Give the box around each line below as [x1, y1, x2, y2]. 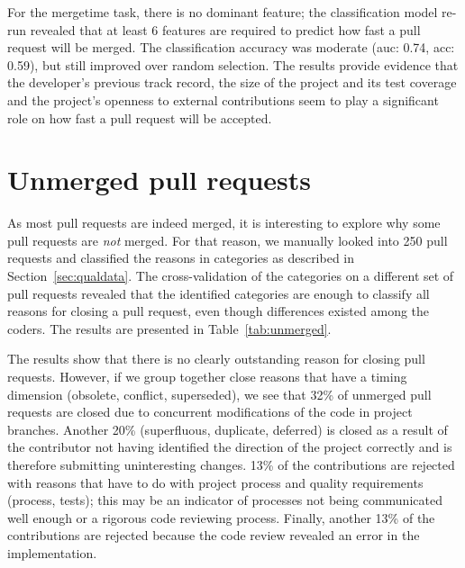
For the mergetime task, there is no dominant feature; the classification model [7, 3, 438, 21]
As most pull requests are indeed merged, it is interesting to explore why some [7, 213, 441, 232]
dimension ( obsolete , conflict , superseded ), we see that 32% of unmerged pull [7, 384, 432, 403]
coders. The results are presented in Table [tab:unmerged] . [7, 319, 332, 338]
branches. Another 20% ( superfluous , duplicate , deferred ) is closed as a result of [7, 419, 448, 438]
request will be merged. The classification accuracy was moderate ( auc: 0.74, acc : [7, 38, 455, 57]
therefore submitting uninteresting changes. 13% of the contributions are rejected [7, 455, 455, 473]
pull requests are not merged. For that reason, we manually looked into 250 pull [7, 230, 448, 249]
